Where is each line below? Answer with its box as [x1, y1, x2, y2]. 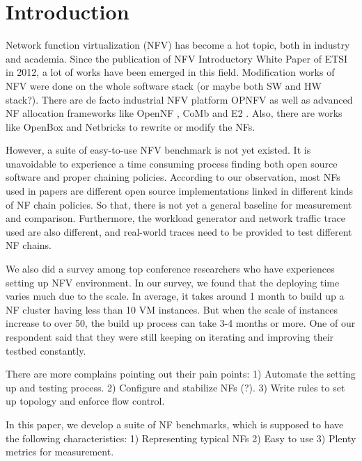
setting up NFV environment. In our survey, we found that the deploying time [6, 275, 340, 289]
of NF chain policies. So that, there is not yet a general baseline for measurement [6, 197, 352, 211]
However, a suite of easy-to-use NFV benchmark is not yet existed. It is [6, 143, 311, 157]
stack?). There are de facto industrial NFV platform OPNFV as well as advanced [6, 92, 353, 106]
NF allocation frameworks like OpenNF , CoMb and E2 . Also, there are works [6, 106, 343, 120]
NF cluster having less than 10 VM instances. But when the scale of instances [6, 302, 338, 316]
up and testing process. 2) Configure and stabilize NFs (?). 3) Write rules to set [6, 380, 345, 394]
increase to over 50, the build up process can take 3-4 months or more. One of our [6, 316, 356, 330]
